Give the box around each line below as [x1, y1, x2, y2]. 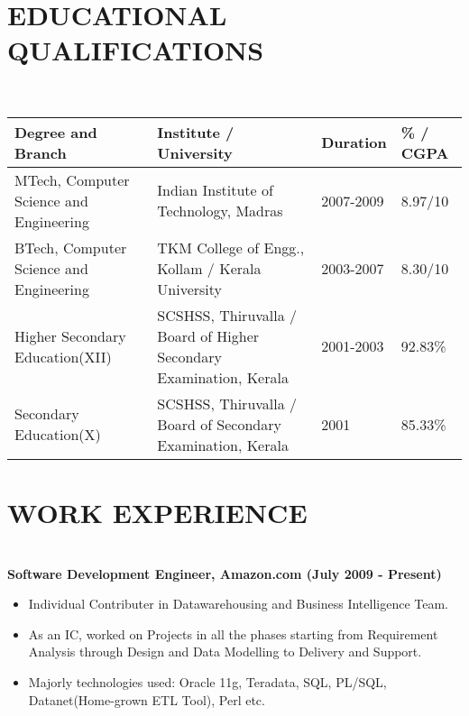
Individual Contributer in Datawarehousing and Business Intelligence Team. [28, 594, 448, 613]
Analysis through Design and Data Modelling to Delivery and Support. [28, 642, 422, 661]
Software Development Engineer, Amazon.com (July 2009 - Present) [7, 564, 442, 583]
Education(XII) [14, 345, 112, 367]
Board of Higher [157, 325, 260, 346]
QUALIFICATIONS [7, 32, 264, 69]
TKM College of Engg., [157, 236, 305, 258]
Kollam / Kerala [157, 257, 262, 279]
